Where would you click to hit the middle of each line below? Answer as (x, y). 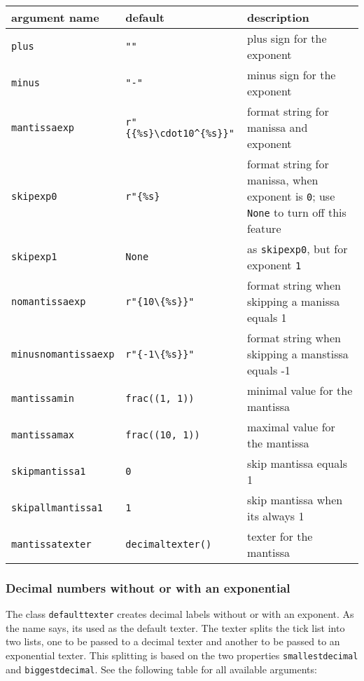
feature (264, 228)
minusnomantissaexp (63, 354)
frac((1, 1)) (160, 398)
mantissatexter (51, 544)
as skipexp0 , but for (297, 249)
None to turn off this (297, 212)
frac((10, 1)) (163, 435)
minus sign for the (292, 75)
